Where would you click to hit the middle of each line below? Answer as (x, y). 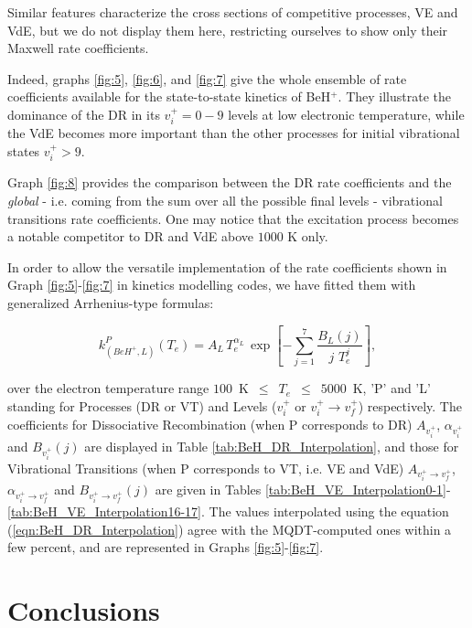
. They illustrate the (395, 96)
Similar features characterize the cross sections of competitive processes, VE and (233, 12)
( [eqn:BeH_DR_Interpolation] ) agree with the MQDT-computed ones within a (230, 529)
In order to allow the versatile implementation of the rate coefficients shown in (227, 266)
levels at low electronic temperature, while (346, 114)
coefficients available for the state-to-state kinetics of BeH (169, 96)
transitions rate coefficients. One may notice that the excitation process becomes (233, 218)
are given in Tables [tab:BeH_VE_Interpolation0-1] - (303, 490)
